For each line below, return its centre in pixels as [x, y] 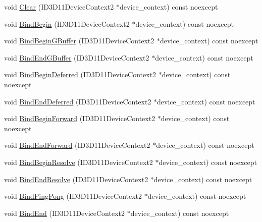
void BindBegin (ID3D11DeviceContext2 [67, 23]
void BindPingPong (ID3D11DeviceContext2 [73, 196]
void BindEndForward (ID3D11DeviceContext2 [77, 145]
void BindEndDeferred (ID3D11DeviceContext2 [78, 101]
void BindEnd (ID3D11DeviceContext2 [65, 213]
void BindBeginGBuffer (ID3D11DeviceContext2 [79, 41]
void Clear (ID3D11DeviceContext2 [59, 7]
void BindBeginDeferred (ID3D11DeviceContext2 [80, 74]
